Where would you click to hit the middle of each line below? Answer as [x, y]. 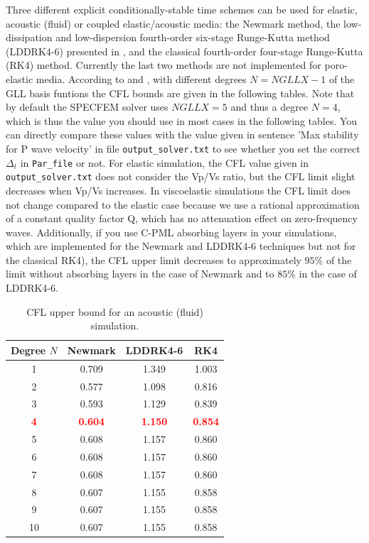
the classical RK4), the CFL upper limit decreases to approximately [154, 259]
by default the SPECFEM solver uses [87, 107]
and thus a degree [269, 107]
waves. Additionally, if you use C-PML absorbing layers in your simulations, [171, 232]
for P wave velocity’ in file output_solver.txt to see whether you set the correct [183, 148]
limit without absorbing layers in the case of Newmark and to [140, 274]
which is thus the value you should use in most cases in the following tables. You [182, 120]
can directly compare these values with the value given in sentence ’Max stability [182, 135]
